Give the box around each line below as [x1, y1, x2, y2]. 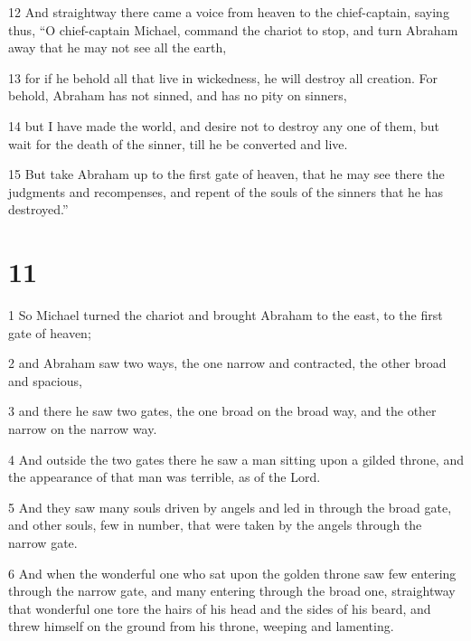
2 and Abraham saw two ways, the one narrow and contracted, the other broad [8, 353, 447, 372]
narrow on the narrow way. [8, 419, 157, 438]
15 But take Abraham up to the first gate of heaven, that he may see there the [8, 165, 445, 184]
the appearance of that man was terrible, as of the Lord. [8, 467, 321, 486]
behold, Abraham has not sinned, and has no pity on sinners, [8, 86, 347, 105]
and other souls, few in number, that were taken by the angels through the [8, 515, 422, 534]
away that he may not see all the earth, [8, 38, 227, 57]
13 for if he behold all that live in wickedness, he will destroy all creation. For [8, 68, 438, 87]
